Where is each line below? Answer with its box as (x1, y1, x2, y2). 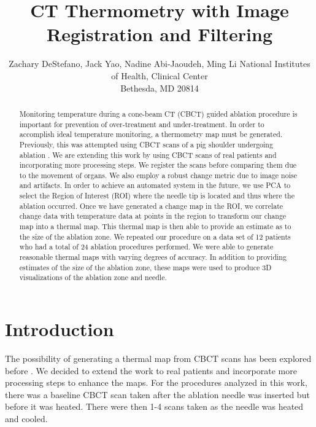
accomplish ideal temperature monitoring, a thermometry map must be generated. (19, 129, 283, 139)
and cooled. (5, 412, 48, 425)
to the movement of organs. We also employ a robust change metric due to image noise (19, 170, 297, 180)
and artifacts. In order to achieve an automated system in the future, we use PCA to (19, 180, 291, 190)
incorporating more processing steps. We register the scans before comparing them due (19, 160, 297, 170)
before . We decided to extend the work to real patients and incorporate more (5, 364, 297, 377)
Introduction (5, 316, 114, 342)
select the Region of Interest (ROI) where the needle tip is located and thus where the (19, 190, 295, 201)
